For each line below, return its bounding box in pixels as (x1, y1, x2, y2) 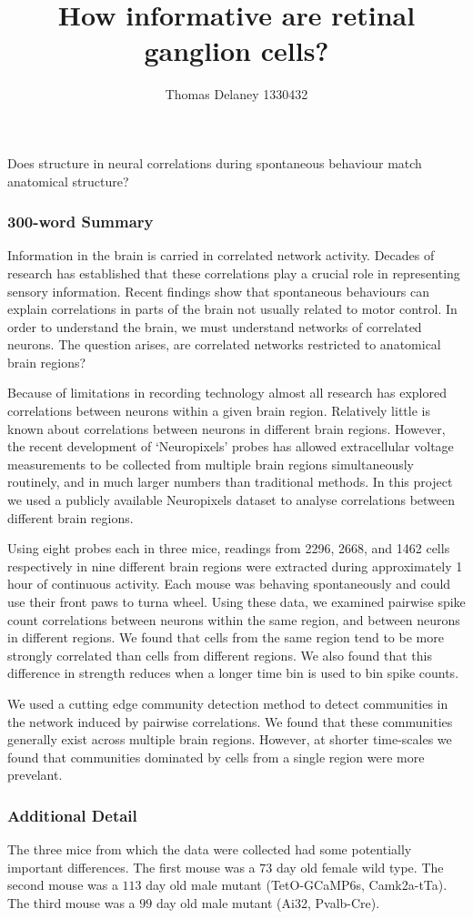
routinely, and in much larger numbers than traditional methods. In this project (7, 472, 453, 491)
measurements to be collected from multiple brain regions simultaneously (7, 454, 414, 473)
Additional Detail (7, 803, 137, 826)
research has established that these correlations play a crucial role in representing (7, 263, 460, 282)
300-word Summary (7, 210, 154, 233)
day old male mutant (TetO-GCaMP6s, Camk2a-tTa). (146, 875, 448, 894)
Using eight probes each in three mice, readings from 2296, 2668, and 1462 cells (7, 539, 450, 558)
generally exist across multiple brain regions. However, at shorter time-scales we (7, 730, 452, 749)
